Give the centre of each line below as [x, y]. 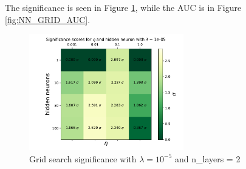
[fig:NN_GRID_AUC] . [48, 19]
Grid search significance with [83, 158]
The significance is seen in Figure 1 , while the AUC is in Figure [123, 7]
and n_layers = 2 [207, 158]
